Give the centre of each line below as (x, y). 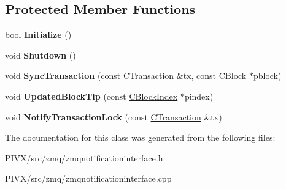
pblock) (267, 76)
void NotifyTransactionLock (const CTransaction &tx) (114, 117)
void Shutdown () (41, 55)
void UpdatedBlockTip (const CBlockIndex (91, 96)
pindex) (199, 96)
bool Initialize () (38, 35)
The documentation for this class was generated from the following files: (140, 137)
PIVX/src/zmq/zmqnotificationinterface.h (84, 157)
